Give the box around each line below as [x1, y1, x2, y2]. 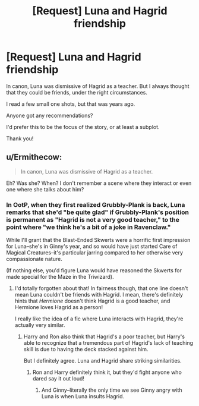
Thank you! [6, 135, 34, 142]
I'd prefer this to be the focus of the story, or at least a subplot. [6, 123, 160, 130]
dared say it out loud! [32, 375, 85, 382]
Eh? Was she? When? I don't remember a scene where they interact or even [6, 180, 192, 187]
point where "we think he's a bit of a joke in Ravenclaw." [6, 223, 171, 231]
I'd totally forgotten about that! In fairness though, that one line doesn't [14, 285, 188, 292]
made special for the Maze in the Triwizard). [6, 273, 114, 281]
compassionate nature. [6, 256, 62, 263]
